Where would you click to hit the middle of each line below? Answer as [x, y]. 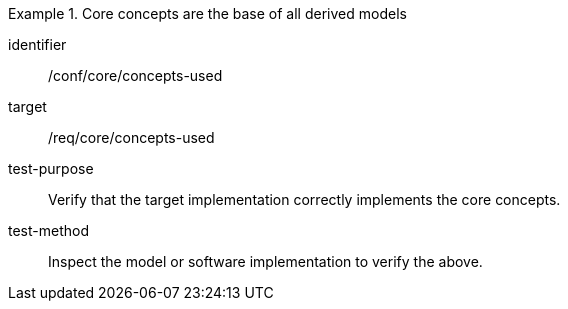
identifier [37, 44]
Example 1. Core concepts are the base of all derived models [207, 13]
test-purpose [51, 168]
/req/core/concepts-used [131, 137]
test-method [48, 230]
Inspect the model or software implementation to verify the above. [265, 261]
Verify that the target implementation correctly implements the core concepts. [304, 199]
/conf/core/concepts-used [135, 75]
